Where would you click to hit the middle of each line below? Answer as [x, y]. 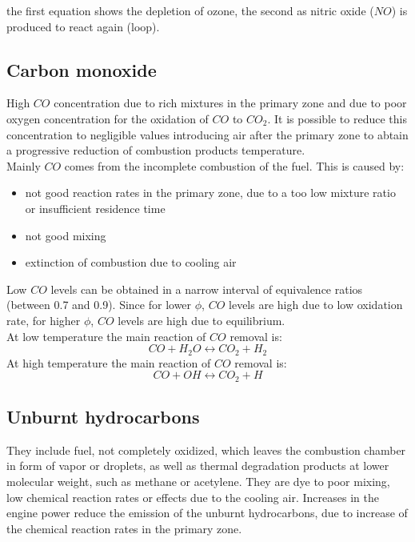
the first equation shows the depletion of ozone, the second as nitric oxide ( [190, 10]
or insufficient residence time [95, 208]
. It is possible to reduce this [337, 118]
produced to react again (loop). [83, 26]
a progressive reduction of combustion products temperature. [156, 150]
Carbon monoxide [82, 69]
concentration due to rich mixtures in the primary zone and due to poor [230, 103]
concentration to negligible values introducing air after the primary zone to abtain [207, 134]
